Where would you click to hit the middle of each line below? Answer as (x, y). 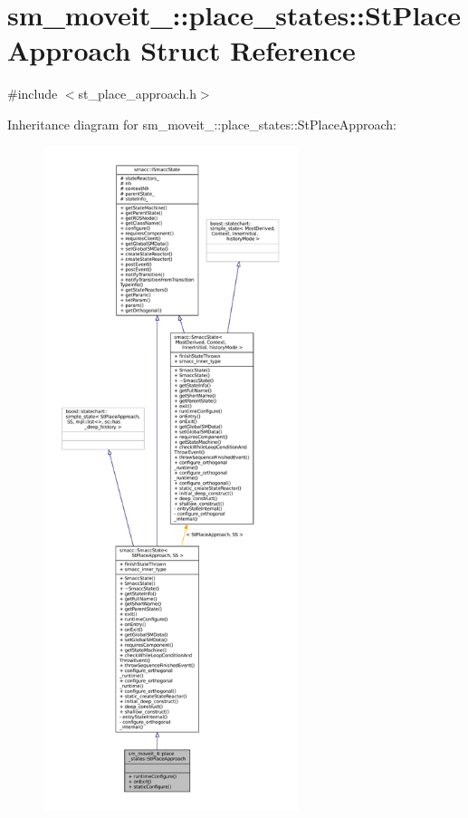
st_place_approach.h (137, 94)
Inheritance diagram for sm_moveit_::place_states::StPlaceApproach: (202, 124)
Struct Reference (248, 50)
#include (33, 94)
